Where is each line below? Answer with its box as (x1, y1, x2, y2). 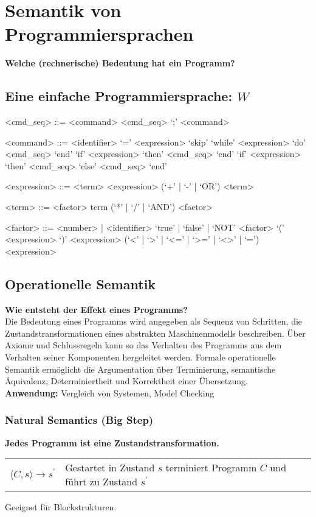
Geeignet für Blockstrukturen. (5, 501, 117, 513)
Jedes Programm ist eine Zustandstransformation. (5, 436, 219, 449)
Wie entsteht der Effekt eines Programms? (5, 303, 188, 315)
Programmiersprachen (5, 21, 194, 46)
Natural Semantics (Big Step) (5, 412, 154, 427)
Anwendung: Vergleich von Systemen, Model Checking (5, 386, 215, 399)
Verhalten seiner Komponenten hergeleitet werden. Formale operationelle (5, 351, 276, 364)
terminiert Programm (165, 460, 257, 475)
